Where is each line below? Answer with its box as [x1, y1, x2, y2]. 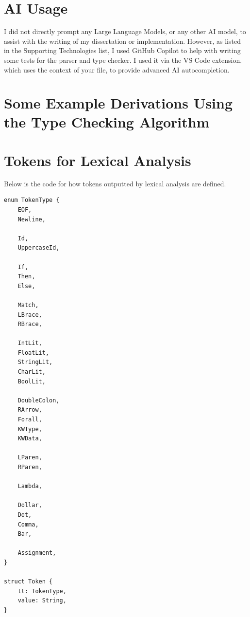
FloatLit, [17, 349, 50, 356]
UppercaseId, [17, 244, 60, 252]
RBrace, [17, 321, 42, 328]
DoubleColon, [17, 397, 60, 404]
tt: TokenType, [17, 587, 67, 595]
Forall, [17, 416, 42, 423]
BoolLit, [17, 378, 46, 385]
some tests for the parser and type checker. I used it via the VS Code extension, [4, 54, 242, 65]
